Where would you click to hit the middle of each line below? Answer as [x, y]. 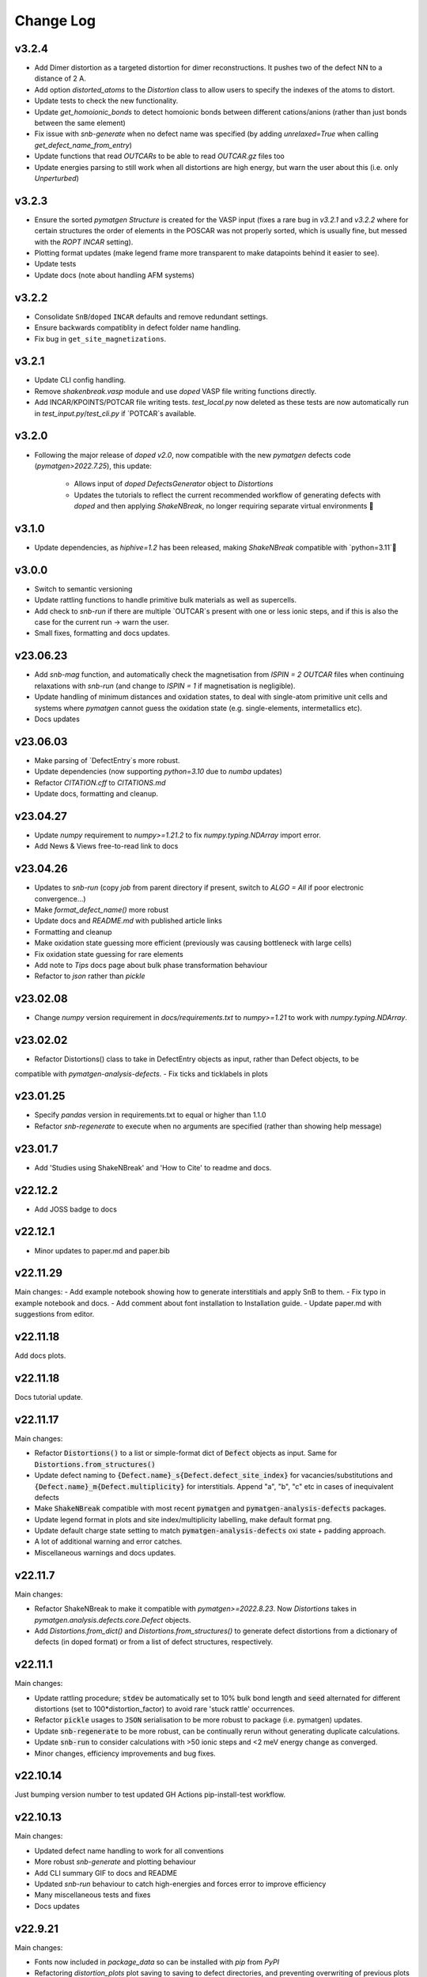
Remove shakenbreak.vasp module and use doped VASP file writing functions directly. [176, 391]
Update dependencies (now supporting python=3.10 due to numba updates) [158, 772]
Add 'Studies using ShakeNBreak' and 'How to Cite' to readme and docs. [153, 1167]
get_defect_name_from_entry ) [83, 145]
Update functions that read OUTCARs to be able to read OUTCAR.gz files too [159, 156]
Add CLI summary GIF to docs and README [106, 1873]
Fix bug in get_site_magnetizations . [100, 338]
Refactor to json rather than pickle [90, 976]
